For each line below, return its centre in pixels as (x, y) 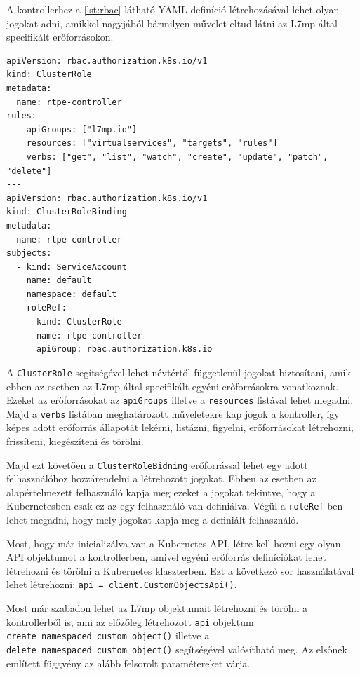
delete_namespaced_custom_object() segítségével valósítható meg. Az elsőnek (177, 649)
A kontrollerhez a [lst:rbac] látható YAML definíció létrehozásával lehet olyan (173, 9)
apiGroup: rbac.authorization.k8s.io (124, 349)
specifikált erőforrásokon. (60, 37)
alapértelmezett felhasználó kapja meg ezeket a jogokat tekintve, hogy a (161, 492)
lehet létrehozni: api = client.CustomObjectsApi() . (122, 584)
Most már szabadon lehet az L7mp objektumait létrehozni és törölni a (157, 608)
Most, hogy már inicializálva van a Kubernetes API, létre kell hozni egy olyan (174, 543)
